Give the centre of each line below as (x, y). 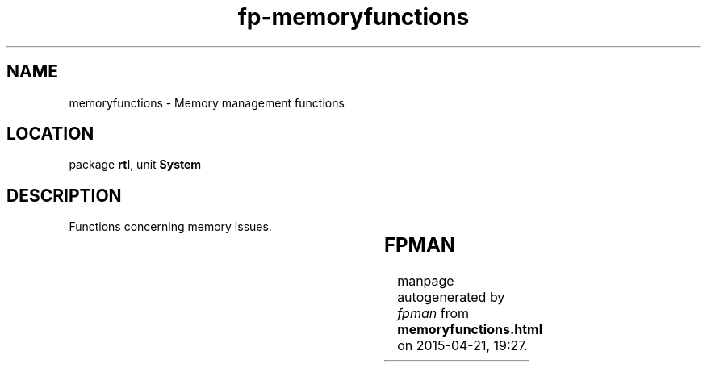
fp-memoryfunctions (353, 17)
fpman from (433, 314)
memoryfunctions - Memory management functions (207, 102)
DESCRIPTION (64, 195)
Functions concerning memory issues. (170, 227)
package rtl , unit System (135, 165)
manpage (426, 281)
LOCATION (50, 134)
